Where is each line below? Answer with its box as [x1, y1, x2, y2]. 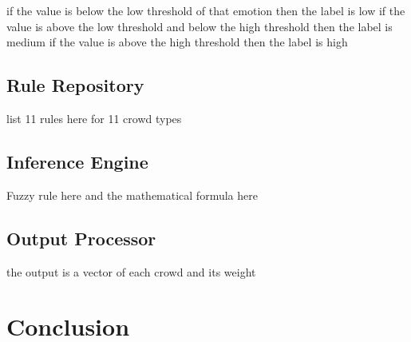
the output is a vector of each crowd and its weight [6, 263, 256, 280]
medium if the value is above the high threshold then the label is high [6, 34, 348, 50]
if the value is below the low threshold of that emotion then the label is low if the [6, 2, 405, 18]
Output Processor [6, 225, 156, 250]
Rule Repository [6, 73, 144, 97]
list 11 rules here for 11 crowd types [6, 109, 182, 126]
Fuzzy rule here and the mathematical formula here [6, 186, 258, 203]
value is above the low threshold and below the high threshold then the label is [6, 18, 393, 34]
